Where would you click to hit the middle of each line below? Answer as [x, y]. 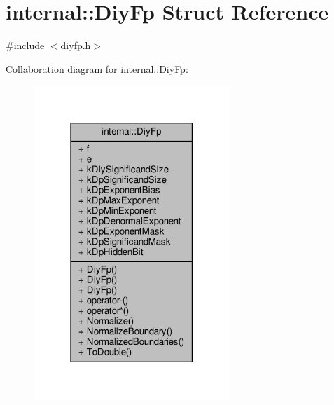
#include [25, 45]
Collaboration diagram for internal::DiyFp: [97, 68]
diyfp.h [76, 45]
